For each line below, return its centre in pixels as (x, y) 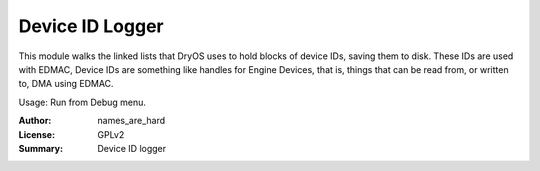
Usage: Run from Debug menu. (82, 102)
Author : (35, 121)
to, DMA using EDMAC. (66, 84)
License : (36, 134)
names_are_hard (131, 121)
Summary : (41, 148)
